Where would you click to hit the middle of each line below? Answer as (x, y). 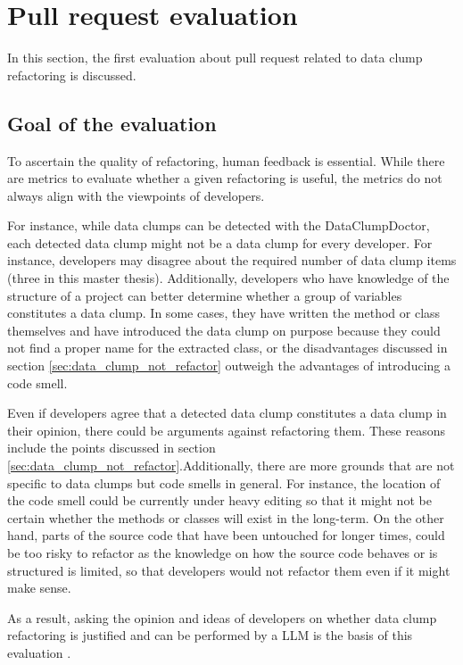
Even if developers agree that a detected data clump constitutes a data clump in (227, 413)
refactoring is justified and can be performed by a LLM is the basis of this (210, 635)
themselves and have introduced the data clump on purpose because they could (224, 330)
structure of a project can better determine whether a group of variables (205, 295)
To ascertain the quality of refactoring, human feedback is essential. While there (226, 160)
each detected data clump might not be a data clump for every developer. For (220, 242)
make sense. (39, 588)
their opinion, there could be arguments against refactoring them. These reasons (227, 430)
